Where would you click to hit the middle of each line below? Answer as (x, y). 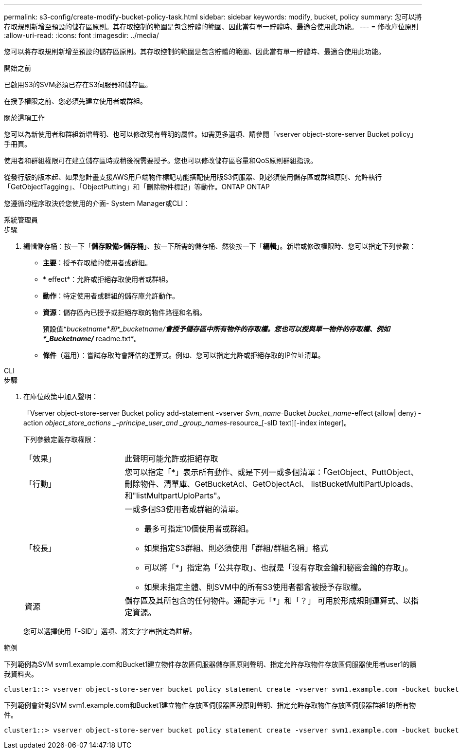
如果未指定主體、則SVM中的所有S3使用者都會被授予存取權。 (255, 587)
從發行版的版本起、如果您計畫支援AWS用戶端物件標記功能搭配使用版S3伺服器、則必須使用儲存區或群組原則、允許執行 (193, 177)
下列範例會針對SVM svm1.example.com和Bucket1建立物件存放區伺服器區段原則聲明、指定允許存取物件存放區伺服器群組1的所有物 (210, 705)
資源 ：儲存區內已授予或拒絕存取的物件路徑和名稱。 (124, 312)
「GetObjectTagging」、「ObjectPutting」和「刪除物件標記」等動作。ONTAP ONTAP (137, 187)
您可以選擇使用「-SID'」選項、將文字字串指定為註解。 (110, 631)
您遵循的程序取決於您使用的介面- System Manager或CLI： (97, 203)
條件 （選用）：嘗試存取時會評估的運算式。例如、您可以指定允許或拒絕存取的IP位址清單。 (184, 355)
